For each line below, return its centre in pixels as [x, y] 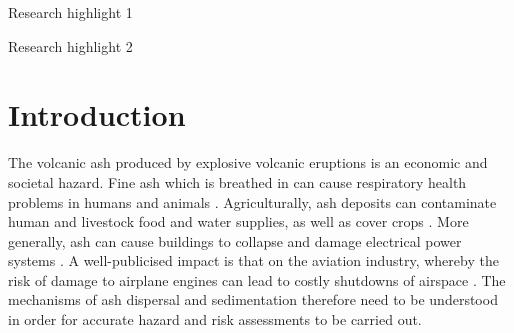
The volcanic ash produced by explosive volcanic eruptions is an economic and [248, 162]
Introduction [97, 114]
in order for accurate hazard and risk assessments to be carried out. [215, 319]
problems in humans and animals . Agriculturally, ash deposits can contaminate [252, 201]
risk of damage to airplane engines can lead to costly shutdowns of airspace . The [257, 279]
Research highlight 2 [70, 45]
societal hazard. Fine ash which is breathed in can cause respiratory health [237, 181]
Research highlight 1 [70, 12]
